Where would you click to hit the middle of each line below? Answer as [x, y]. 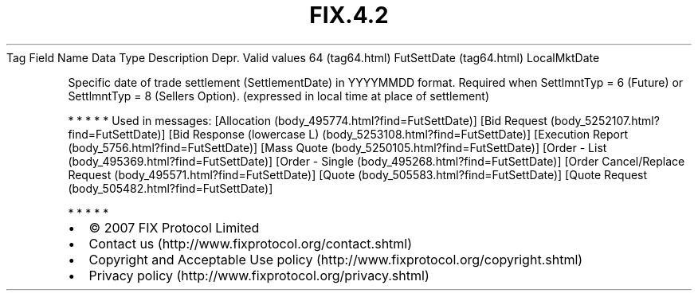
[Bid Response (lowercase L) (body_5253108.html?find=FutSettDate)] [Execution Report [398, 134]
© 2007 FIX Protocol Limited [174, 227]
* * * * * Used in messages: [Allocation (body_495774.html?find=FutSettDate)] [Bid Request [308, 120]
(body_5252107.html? [605, 120]
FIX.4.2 [349, 15]
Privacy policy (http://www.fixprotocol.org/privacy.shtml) [259, 275]
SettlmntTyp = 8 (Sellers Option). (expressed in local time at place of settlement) [279, 96]
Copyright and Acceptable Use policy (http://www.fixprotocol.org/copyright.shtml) [336, 259]
